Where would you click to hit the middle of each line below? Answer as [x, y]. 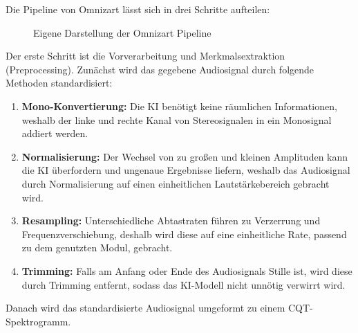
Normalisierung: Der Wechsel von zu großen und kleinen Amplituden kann [185, 156]
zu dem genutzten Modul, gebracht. [97, 247]
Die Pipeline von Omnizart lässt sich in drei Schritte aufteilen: [138, 9]
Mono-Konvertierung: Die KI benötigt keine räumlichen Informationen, [179, 106]
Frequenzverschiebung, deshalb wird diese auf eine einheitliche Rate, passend [184, 234]
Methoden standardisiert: [59, 83]
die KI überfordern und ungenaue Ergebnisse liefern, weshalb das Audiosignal [186, 170]
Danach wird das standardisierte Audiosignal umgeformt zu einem [145, 308]
